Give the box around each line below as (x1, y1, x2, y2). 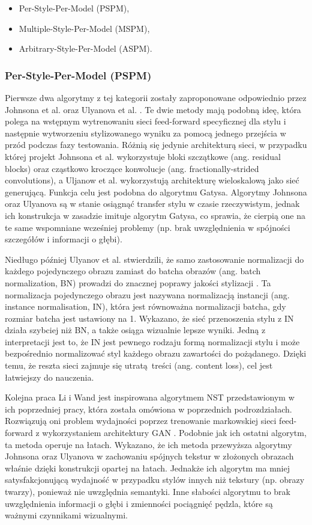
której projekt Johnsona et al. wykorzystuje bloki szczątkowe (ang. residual (5, 150, 281, 162)
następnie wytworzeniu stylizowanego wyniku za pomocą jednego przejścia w (5, 126, 286, 139)
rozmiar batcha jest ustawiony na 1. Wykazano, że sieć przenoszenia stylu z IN (5, 312, 294, 324)
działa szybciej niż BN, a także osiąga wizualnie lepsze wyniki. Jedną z (5, 324, 266, 336)
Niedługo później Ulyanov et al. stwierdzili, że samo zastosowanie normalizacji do (5, 253, 304, 265)
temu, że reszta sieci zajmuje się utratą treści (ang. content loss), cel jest (5, 359, 273, 372)
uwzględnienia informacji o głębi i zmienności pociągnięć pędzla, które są (5, 497, 273, 509)
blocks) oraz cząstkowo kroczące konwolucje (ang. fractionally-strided (5, 162, 259, 174)
